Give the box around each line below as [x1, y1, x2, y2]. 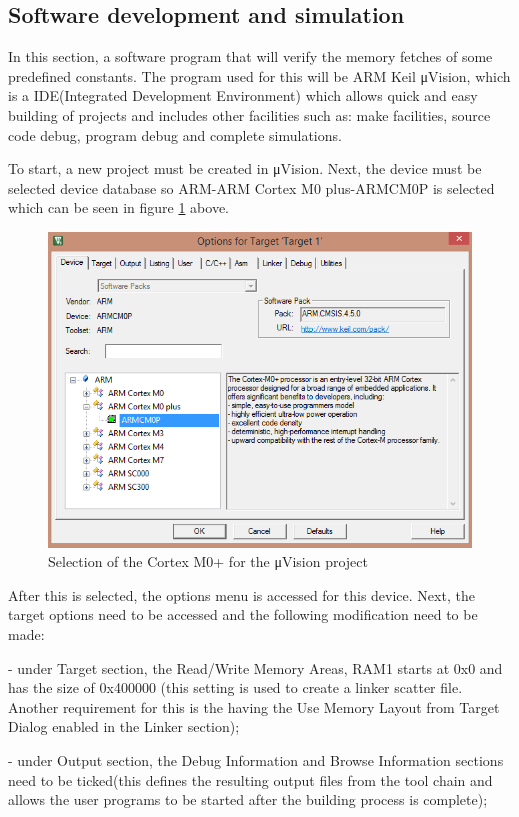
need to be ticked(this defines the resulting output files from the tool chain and [8, 769, 493, 790]
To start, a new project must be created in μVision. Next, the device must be [8, 158, 482, 179]
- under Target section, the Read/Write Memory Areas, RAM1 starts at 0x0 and [8, 657, 503, 678]
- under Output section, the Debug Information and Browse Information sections [8, 749, 504, 770]
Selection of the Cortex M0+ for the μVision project [48, 551, 368, 572]
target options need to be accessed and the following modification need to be [8, 604, 478, 625]
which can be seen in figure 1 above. [8, 197, 229, 218]
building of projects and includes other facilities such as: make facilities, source [8, 104, 491, 125]
